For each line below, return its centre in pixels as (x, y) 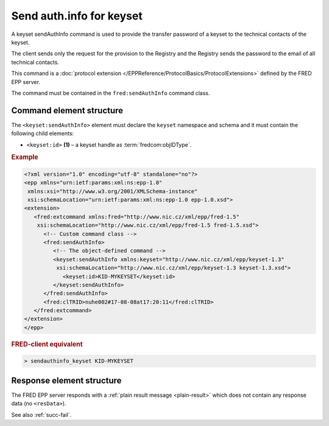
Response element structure (66, 380)
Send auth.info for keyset (77, 16)
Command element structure (67, 110)
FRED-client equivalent (47, 344)
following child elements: (43, 133)
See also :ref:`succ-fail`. (41, 414)
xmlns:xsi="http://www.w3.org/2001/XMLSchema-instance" (113, 191)
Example (25, 157)
